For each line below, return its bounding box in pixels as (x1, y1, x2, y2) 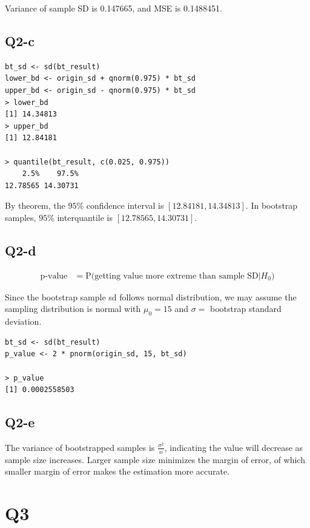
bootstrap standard (210, 302, 282, 315)
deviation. (5, 315, 42, 328)
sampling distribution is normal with (5, 302, 141, 315)
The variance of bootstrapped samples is (5, 441, 155, 453)
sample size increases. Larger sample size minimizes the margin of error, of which (5, 453, 305, 465)
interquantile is (57, 211, 113, 223)
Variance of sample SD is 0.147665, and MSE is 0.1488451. (5, 2, 222, 14)
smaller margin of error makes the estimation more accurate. (5, 465, 230, 478)
